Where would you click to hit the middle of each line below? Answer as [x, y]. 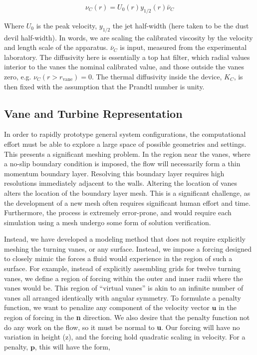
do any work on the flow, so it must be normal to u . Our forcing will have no [122, 327]
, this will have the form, [72, 346]
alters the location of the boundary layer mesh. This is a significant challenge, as [127, 192]
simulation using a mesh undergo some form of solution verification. [108, 222]
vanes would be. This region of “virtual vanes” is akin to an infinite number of [124, 288]
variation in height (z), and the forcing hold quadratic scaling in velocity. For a [125, 337]
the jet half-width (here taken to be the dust [181, 25]
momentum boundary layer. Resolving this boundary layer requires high [114, 173]
